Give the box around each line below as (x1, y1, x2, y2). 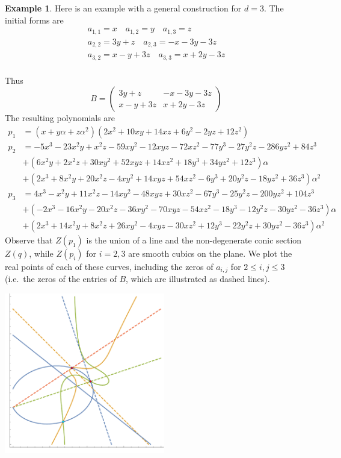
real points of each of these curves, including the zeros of (5, 260, 214, 272)
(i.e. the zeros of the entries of (5, 272, 117, 285)
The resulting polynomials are (5, 111, 115, 124)
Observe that (5, 233, 53, 246)
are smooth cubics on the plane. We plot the (128, 246, 292, 259)
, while (29, 246, 54, 259)
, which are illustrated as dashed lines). (126, 272, 270, 285)
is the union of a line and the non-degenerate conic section (86, 233, 302, 246)
